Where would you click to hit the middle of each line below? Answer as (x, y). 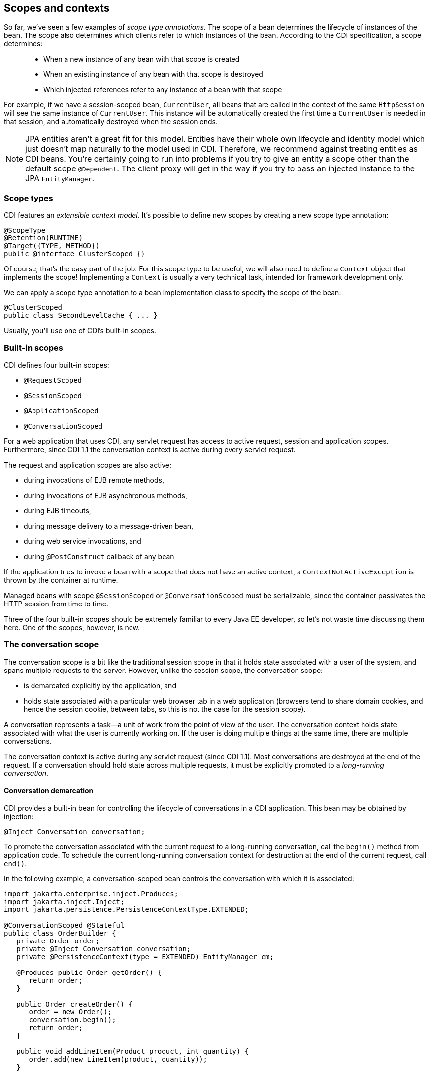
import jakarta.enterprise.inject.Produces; (91, 893)
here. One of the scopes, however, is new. (72, 627)
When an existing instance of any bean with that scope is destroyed (153, 74)
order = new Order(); (70, 1012)
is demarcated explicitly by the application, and (100, 685)
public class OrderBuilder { (60, 933)
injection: (19, 816)
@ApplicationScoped (61, 411)
